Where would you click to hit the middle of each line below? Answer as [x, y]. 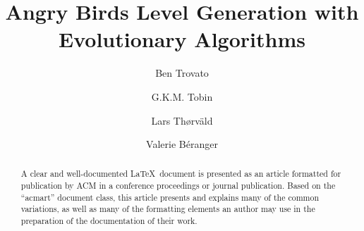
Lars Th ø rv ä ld [182, 120]
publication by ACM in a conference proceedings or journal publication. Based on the [178, 186]
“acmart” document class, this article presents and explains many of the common [170, 197]
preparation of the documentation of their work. [109, 221]
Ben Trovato [182, 73]
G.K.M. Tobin [182, 96]
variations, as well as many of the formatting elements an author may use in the [168, 209]
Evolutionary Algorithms [182, 39]
